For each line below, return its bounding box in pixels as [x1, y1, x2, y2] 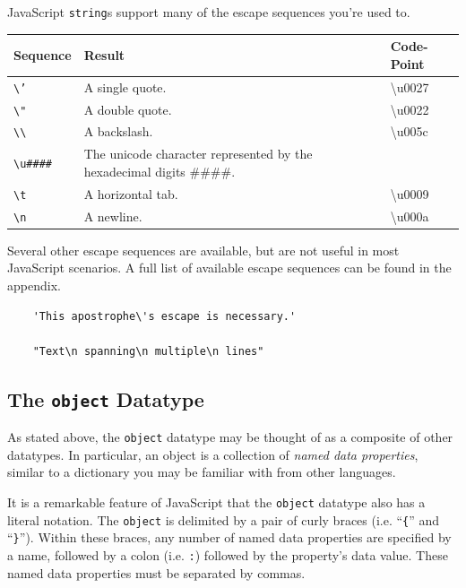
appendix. [7, 276, 61, 294]
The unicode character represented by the [83, 144, 313, 163]
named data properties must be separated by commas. [7, 563, 306, 582]
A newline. [83, 206, 142, 225]
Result [83, 45, 125, 64]
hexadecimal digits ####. [83, 161, 236, 180]
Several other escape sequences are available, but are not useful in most [7, 240, 400, 259]
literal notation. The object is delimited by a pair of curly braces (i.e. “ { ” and [7, 510, 440, 529]
